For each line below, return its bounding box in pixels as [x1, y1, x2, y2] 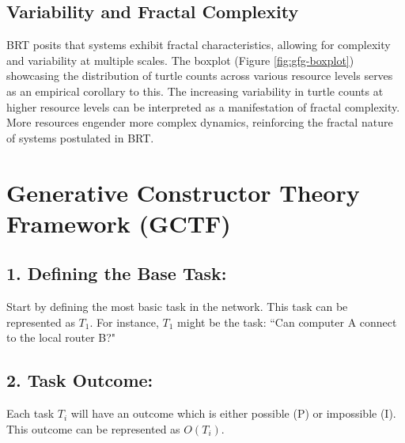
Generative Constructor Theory [6, 176, 360, 208]
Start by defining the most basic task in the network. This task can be [6, 298, 348, 315]
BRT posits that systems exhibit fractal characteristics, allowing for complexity [6, 36, 391, 53]
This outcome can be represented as [6, 420, 180, 437]
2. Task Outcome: [6, 368, 153, 392]
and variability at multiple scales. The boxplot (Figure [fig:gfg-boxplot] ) [6, 51, 354, 68]
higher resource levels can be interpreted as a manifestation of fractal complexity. [6, 98, 400, 115]
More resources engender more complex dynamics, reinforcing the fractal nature [6, 114, 393, 131]
